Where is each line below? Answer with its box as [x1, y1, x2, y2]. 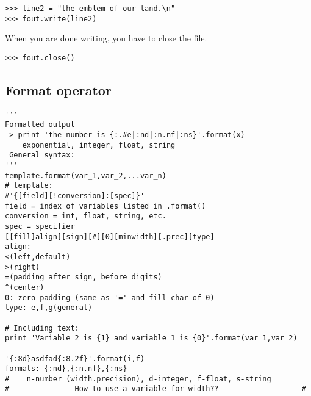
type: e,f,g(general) [5, 303, 93, 312]
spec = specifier [5, 221, 75, 231]
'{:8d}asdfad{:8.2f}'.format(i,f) [5, 354, 145, 363]
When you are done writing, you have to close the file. [5, 32, 207, 45]
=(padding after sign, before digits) [5, 273, 162, 282]
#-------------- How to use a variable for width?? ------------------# [5, 384, 306, 394]
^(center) [5, 283, 45, 292]
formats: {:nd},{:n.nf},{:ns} [5, 364, 127, 373]
